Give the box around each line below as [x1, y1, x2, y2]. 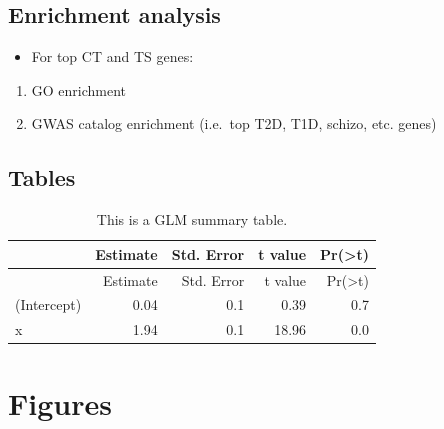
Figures [8, 382, 112, 423]
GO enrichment [31, 79, 127, 100]
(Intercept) [15, 294, 82, 315]
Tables [8, 162, 76, 193]
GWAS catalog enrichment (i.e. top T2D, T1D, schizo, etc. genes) [31, 113, 437, 134]
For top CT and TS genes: [31, 46, 194, 67]
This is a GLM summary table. [96, 209, 288, 230]
